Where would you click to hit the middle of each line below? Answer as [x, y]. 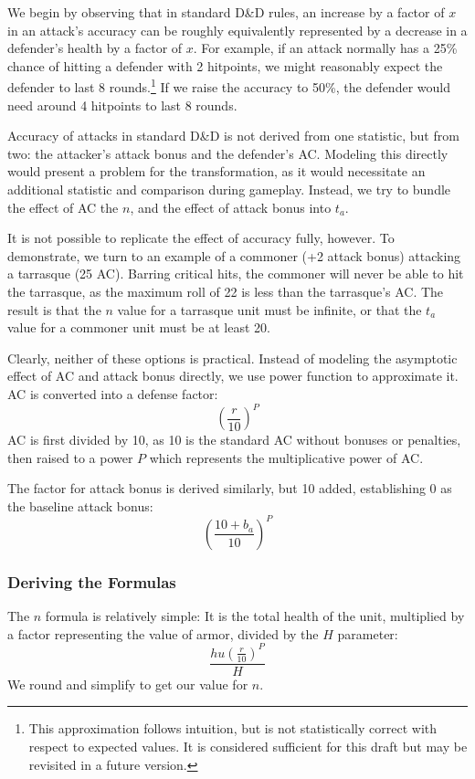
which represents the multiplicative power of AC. [286, 457]
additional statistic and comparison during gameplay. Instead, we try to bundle [229, 189]
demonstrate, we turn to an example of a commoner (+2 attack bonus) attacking [234, 255]
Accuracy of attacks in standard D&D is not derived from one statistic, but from [233, 136]
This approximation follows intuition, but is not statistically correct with [233, 728]
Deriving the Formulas [92, 581]
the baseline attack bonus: [80, 505]
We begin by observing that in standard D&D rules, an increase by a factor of [226, 12]
